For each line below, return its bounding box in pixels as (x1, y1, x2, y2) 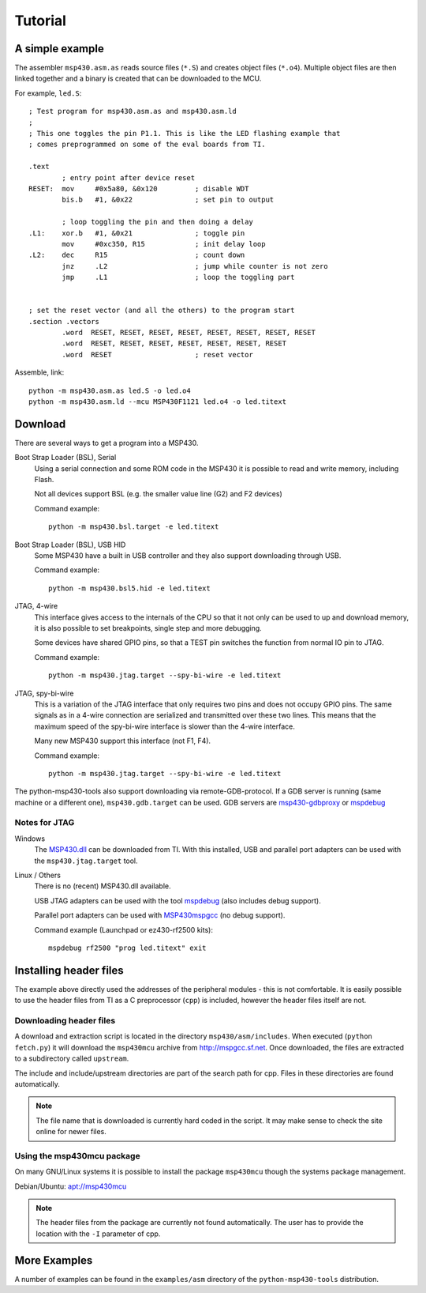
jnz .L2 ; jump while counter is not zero (62, 262, 328, 270)
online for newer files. (35, 1127, 106, 1137)
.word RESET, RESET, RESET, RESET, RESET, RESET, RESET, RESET (62, 328, 316, 337)
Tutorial (14, 12, 67, 29)
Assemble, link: (14, 368, 65, 377)
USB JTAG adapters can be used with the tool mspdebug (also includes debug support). (34, 895, 321, 905)
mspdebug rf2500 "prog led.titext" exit (48, 943, 207, 952)
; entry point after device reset (62, 173, 196, 182)
